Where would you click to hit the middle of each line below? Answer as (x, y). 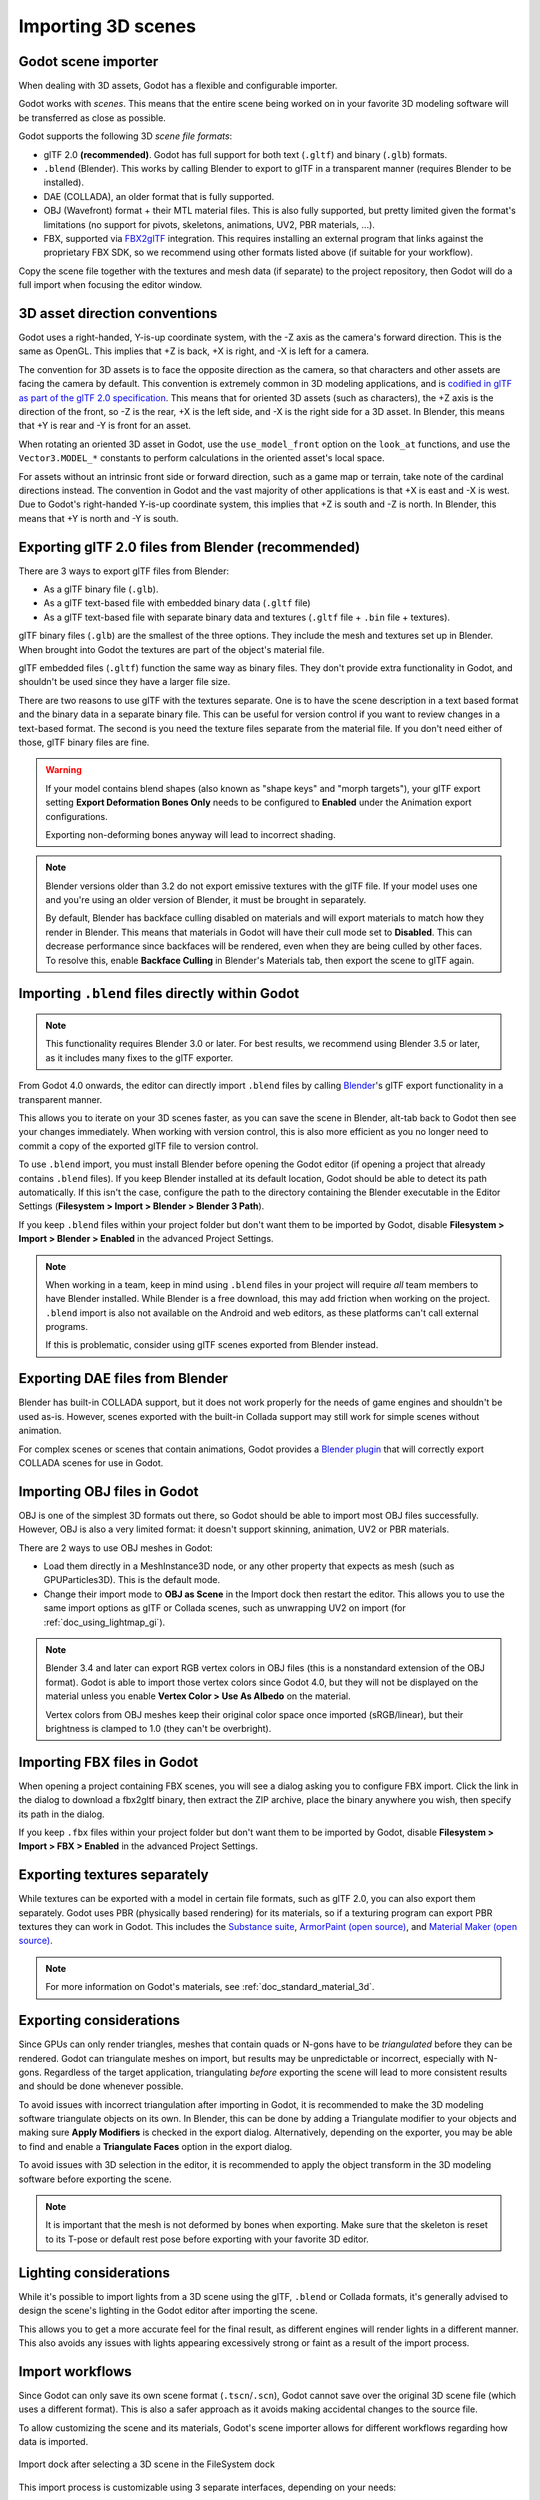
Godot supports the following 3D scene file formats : (125, 136)
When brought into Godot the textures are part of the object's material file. (171, 649)
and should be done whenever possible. (101, 2086)
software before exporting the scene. (95, 2179)
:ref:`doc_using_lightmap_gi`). (104, 1622)
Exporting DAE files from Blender (123, 1378)
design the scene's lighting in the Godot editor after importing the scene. (168, 2311)
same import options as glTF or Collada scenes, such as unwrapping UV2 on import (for (225, 1608)
